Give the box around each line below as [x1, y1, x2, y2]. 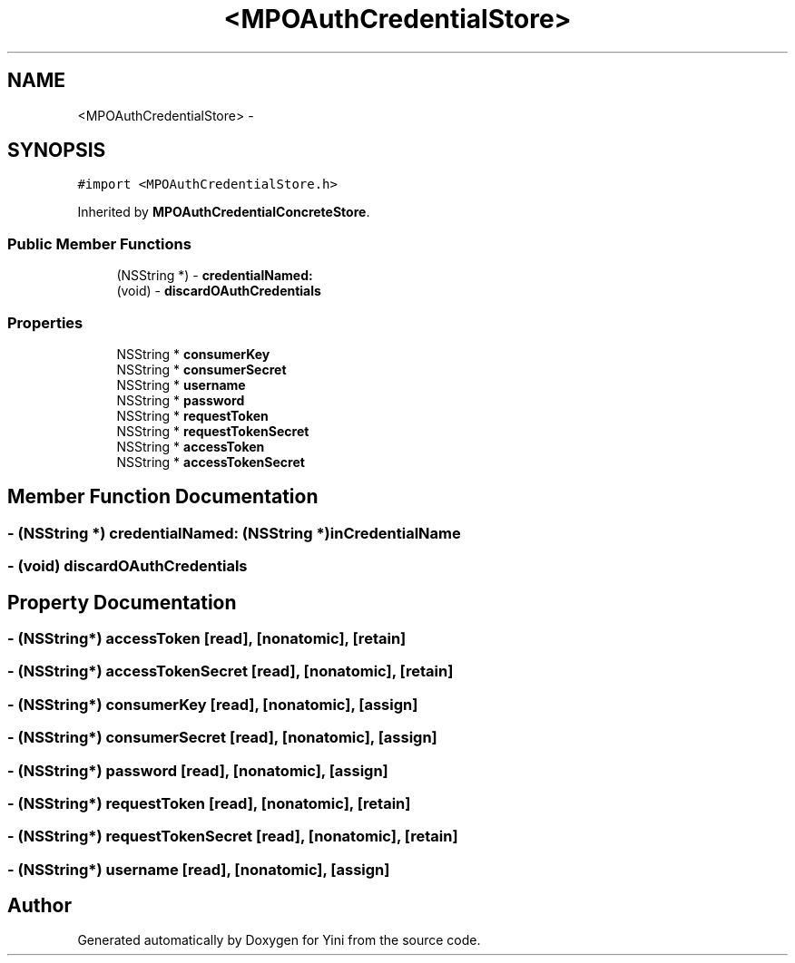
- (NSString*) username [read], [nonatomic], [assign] [7, 860, 390, 879]
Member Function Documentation [7, 485, 319, 509]
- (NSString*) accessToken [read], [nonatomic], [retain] [7, 629, 407, 647]
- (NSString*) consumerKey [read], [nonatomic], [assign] [7, 695, 418, 714]
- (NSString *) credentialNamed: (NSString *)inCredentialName [7, 523, 461, 542]
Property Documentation [7, 590, 237, 614]
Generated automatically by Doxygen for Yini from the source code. [77, 932, 481, 948]
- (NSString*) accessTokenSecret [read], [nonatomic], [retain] [7, 662, 454, 681]
